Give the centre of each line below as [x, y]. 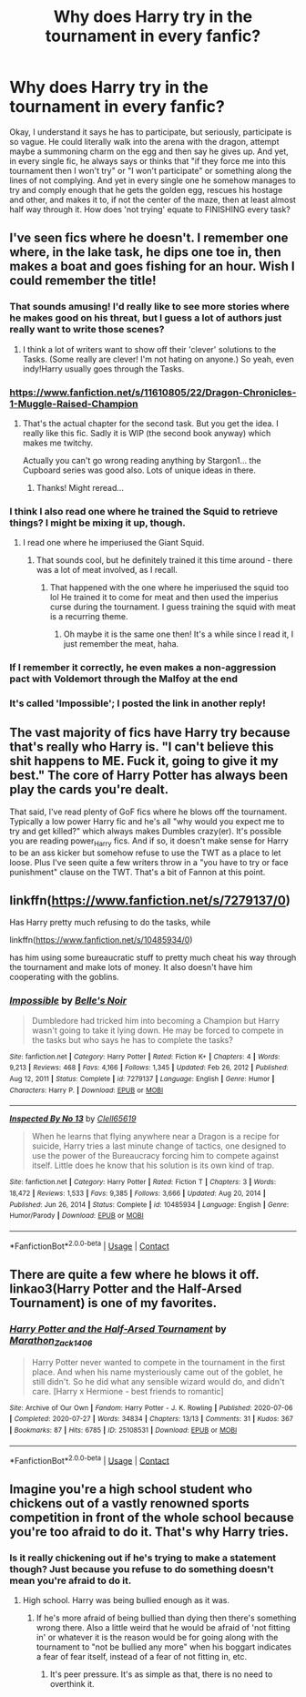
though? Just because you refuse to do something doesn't [142, 1569]
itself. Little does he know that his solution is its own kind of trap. [153, 1165]
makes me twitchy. [58, 443]
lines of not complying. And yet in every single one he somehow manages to [153, 180]
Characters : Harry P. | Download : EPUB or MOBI [87, 1090]
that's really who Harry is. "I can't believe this [142, 747]
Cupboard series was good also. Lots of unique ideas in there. [139, 470]
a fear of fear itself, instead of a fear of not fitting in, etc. [142, 1656]
